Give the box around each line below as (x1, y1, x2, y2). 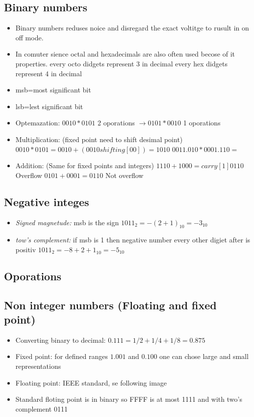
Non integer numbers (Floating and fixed (4, 297, 217, 312)
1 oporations (183, 118, 221, 128)
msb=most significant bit (15, 85, 91, 95)
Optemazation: (15, 118, 60, 128)
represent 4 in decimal (15, 68, 82, 78)
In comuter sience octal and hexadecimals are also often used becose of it (15, 49, 235, 59)
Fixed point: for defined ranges (15, 351, 108, 361)
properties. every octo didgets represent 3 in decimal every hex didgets (15, 58, 228, 68)
